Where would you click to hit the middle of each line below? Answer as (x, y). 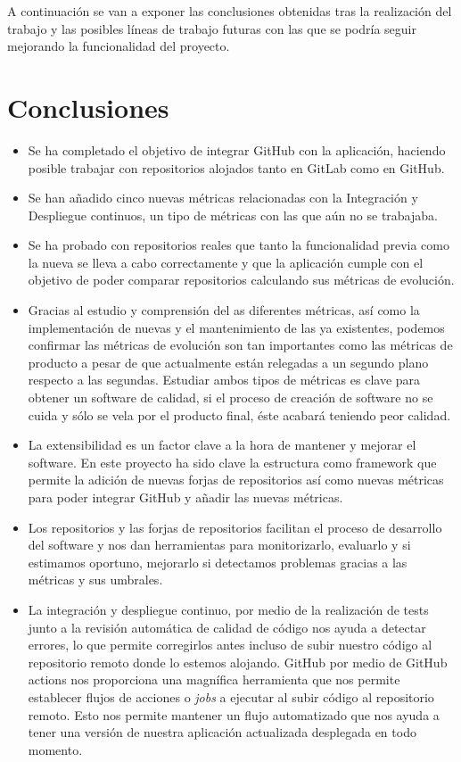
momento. (55, 749)
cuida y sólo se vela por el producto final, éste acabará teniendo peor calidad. (239, 414)
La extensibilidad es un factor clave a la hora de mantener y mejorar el (222, 445)
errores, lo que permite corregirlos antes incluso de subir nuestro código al (230, 645)
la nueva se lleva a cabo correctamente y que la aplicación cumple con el (226, 262)
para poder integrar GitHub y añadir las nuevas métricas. (185, 497)
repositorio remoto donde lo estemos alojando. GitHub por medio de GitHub (238, 662)
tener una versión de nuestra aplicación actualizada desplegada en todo (222, 732)
